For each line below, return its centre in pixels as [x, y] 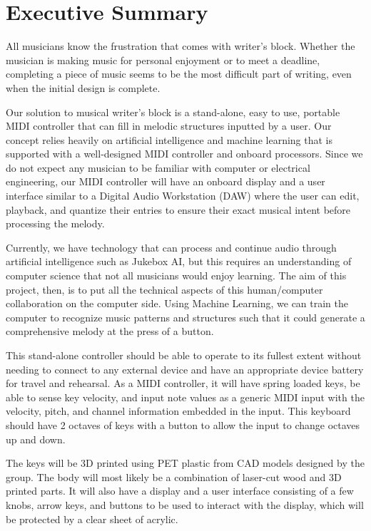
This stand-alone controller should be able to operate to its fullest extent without [184, 355]
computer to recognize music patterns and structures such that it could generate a [185, 317]
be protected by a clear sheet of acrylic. [92, 519]
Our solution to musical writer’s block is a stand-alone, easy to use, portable [173, 112]
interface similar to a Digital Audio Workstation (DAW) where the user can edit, [183, 196]
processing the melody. [55, 223]
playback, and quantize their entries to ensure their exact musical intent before [178, 209]
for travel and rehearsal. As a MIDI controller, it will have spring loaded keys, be [183, 383]
